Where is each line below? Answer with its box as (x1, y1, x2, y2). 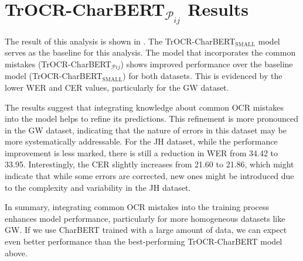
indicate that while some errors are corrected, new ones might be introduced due (5, 170, 294, 182)
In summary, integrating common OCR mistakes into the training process (5, 201, 270, 213)
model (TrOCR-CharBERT (5, 70, 103, 82)
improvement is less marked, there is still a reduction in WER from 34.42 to (5, 146, 278, 159)
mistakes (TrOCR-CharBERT (5, 57, 111, 70)
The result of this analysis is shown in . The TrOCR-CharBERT (5, 35, 236, 47)
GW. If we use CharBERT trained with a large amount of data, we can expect (5, 224, 287, 236)
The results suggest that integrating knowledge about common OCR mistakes (5, 101, 284, 113)
